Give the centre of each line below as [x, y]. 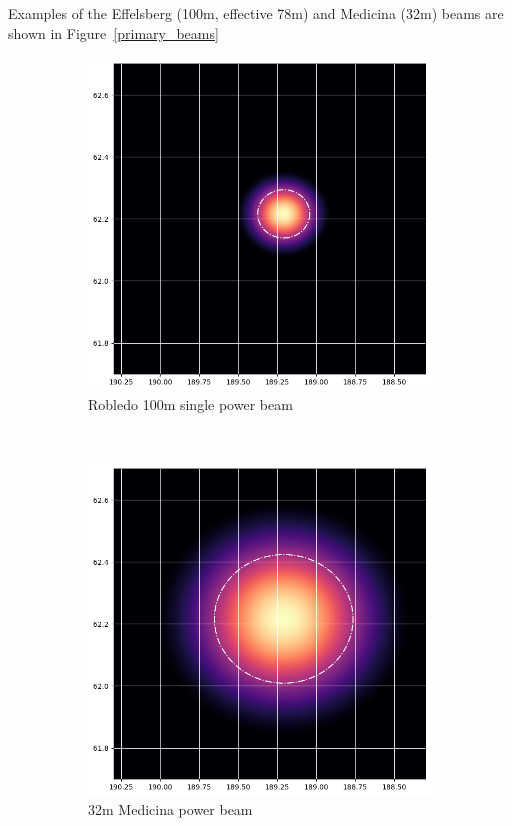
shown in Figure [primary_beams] [113, 32]
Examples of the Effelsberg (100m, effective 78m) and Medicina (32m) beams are [256, 13]
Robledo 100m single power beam [190, 404]
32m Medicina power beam [170, 809]
